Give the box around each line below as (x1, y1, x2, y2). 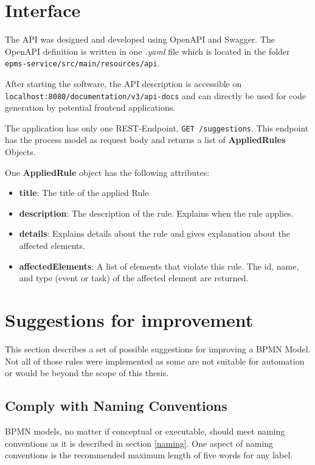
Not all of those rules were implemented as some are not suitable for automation (5, 354, 305, 367)
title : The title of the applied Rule (19, 186, 149, 199)
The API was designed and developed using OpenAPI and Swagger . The (5, 33, 275, 46)
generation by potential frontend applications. (5, 101, 176, 114)
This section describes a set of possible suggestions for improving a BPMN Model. (5, 342, 311, 355)
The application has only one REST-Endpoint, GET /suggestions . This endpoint (5, 121, 309, 134)
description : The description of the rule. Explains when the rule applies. (19, 206, 294, 219)
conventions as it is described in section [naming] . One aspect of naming (5, 436, 274, 449)
